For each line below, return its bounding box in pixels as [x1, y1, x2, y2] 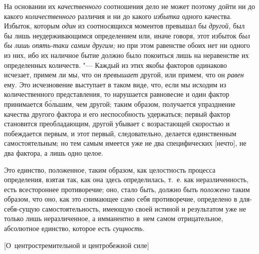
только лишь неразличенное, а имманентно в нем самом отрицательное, [4, 213, 223, 224]
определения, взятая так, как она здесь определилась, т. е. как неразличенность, [4, 174, 249, 185]
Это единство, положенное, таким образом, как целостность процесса [4, 164, 216, 175]
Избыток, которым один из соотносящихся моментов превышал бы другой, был [4, 20, 245, 31]
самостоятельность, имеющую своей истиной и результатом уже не [42, 203, 246, 214]
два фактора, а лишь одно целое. [4, 147, 104, 158]
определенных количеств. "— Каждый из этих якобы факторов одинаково [4, 59, 227, 70]
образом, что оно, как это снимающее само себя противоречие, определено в [4, 194, 238, 204]
